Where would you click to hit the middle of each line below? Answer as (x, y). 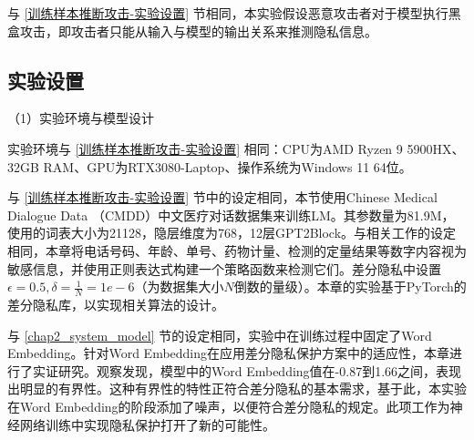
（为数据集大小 (179, 287)
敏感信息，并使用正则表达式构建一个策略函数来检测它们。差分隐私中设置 (224, 268)
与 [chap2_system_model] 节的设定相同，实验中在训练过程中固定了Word (220, 335)
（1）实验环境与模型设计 (81, 118)
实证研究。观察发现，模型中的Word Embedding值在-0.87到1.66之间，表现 (247, 370)
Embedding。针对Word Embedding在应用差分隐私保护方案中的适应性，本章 (229, 353)
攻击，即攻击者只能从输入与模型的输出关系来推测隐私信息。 (198, 31)
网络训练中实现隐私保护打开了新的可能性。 (147, 424)
